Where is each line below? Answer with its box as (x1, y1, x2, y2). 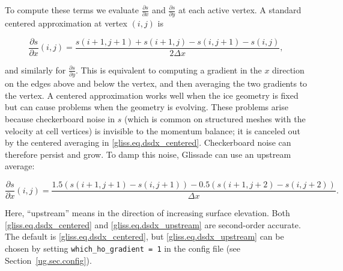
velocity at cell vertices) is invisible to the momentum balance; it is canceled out (5, 124, 300, 137)
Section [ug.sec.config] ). (5, 254, 92, 266)
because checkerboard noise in (5, 113, 115, 125)
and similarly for (5, 63, 66, 76)
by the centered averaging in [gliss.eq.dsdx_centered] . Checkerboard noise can (5, 136, 291, 149)
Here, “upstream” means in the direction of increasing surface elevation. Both (5, 207, 290, 219)
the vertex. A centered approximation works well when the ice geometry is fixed (5, 89, 299, 101)
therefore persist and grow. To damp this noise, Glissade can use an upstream (5, 148, 291, 160)
